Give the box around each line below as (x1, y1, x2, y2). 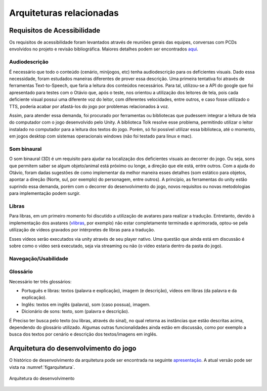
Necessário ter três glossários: (9, 278, 72, 284)
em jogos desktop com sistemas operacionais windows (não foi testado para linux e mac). (9, 133, 193, 139)
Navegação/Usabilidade (9, 255, 69, 262)
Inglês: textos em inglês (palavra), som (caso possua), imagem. (21, 302, 151, 307)
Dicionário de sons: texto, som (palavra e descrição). (21, 308, 130, 314)
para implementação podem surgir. (9, 190, 81, 196)
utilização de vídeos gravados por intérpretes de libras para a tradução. (9, 227, 155, 233)
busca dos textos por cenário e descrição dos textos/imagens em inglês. (9, 331, 158, 337)
